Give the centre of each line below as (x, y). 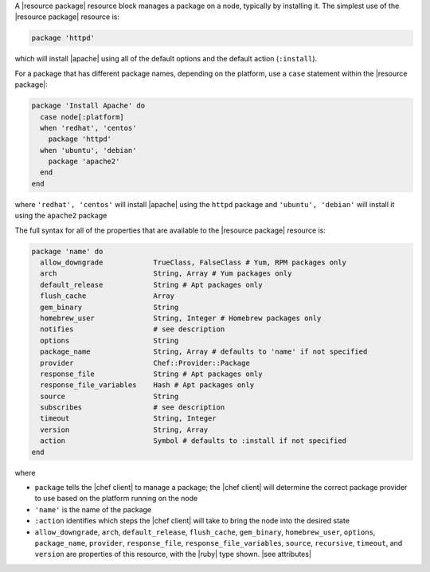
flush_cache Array (107, 296)
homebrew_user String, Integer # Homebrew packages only (181, 318)
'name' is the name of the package (93, 509)
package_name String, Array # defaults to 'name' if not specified (204, 352)
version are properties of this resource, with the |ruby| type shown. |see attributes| (173, 554)
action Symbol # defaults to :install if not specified (193, 441)
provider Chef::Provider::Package (145, 363)
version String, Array (124, 429)
